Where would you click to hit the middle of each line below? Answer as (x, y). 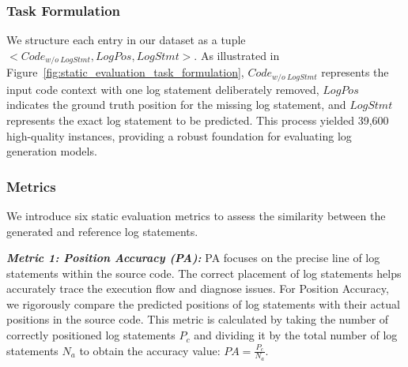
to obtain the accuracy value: (150, 350)
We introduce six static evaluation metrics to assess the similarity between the (196, 215)
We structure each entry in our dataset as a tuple (126, 40)
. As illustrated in (237, 55)
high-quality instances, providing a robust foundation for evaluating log (179, 135)
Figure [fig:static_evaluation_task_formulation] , (125, 72)
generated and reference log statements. (102, 231)
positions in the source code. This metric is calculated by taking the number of (198, 319)
